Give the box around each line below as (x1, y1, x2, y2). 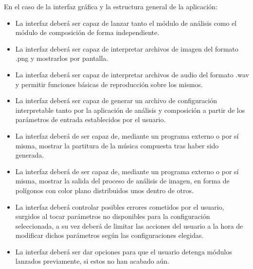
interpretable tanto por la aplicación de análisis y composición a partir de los (15, 105, 245, 115)
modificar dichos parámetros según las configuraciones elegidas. (15, 230, 204, 240)
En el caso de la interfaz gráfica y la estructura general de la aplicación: (4, 1, 217, 11)
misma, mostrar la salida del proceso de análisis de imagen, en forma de (15, 176, 230, 186)
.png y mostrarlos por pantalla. (15, 53, 108, 63)
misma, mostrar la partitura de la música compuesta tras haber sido (15, 140, 219, 150)
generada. (15, 150, 44, 160)
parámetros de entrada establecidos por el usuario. (15, 114, 166, 125)
